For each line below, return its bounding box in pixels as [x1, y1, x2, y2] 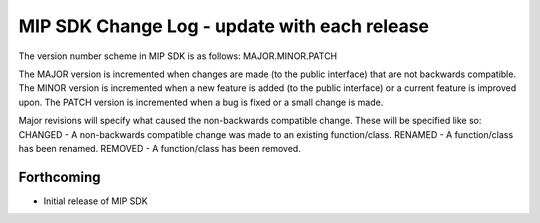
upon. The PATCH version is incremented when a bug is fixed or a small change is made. [18, 96, 384, 108]
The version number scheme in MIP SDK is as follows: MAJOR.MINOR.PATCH [18, 50, 338, 62]
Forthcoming [18, 168, 101, 185]
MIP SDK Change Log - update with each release [18, 15, 430, 37]
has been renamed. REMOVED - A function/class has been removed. [18, 142, 302, 154]
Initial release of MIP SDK [43, 195, 149, 207]
